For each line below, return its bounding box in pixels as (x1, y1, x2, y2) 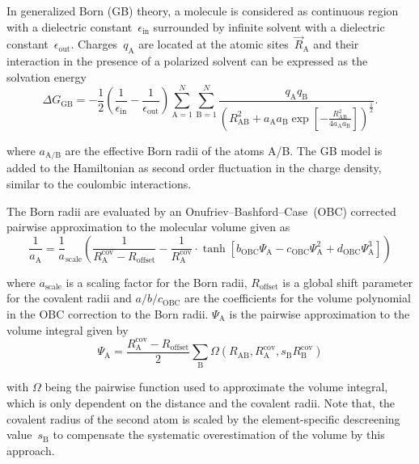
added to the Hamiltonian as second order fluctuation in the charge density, (6, 159, 382, 176)
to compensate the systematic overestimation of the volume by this (53, 426, 385, 443)
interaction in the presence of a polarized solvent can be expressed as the (6, 53, 368, 70)
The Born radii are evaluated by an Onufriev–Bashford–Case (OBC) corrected (6, 202, 396, 219)
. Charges (70, 36, 118, 53)
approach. (6, 441, 55, 458)
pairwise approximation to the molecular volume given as (6, 218, 290, 235)
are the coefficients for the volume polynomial (184, 289, 411, 306)
